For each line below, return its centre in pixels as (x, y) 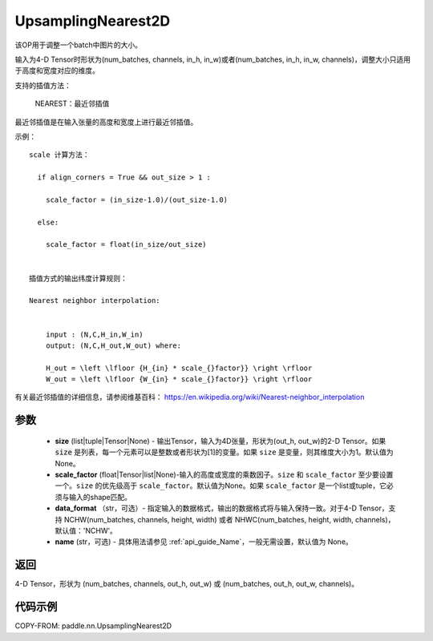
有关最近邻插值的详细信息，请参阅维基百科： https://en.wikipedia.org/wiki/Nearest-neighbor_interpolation (190, 397)
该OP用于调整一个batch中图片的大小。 (78, 45)
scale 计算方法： (59, 155)
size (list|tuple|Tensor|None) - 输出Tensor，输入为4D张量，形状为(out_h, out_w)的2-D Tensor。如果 (221, 441)
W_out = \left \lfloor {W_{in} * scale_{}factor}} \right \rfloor (179, 379)
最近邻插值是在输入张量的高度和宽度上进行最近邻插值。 (106, 122)
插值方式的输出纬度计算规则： (78, 278)
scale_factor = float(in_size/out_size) (126, 245)
